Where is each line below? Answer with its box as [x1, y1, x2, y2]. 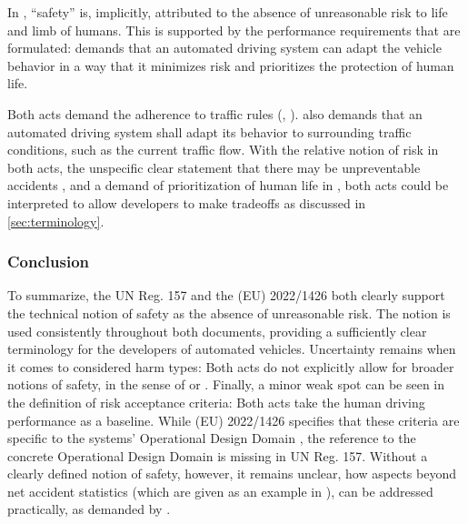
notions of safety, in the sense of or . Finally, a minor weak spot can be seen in [7, 375, 445, 394]
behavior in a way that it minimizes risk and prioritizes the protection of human [7, 55, 454, 75]
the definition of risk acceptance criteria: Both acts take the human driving [7, 392, 425, 411]
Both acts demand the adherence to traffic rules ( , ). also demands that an [7, 104, 423, 123]
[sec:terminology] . [7, 211, 105, 230]
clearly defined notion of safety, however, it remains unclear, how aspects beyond [7, 464, 456, 483]
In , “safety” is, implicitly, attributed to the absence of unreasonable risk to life [7, 3, 448, 21]
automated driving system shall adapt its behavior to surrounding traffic [7, 122, 412, 141]
